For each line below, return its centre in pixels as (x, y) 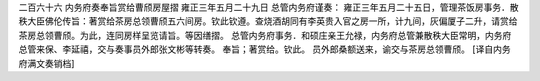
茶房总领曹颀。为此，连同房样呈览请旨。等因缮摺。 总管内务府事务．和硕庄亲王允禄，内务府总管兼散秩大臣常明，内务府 (265, 35)
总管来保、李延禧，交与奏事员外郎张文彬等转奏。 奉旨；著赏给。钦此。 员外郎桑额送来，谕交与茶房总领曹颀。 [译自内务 (264, 49)
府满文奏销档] (46, 63)
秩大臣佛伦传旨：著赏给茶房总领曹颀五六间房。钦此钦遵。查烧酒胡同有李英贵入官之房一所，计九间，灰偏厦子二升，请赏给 (268, 21)
